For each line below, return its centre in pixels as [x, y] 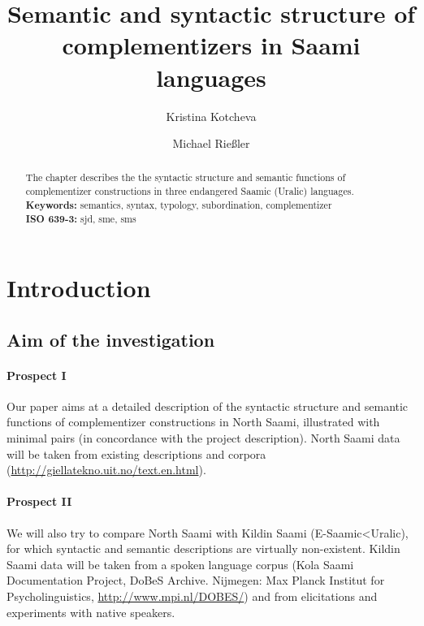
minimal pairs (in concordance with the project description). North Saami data [203, 438]
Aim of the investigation [111, 339]
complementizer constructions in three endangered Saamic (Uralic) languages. [190, 191]
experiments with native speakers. [91, 612]
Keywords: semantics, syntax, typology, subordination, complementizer [179, 205]
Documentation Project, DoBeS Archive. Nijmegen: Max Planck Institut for [196, 580]
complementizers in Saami [211, 45]
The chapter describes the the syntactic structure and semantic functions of [186, 177]
